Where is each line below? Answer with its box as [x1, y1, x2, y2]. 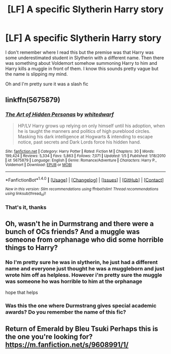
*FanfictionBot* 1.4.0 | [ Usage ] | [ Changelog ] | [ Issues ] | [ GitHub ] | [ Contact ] [5, 176, 164, 183]
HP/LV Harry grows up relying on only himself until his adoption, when [17, 123, 165, 129]
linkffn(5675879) [5, 96, 61, 104]
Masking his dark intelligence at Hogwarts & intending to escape [17, 133, 153, 139]
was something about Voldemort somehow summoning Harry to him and [5, 60, 158, 66]
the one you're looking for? [5, 332, 93, 341]
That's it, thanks [5, 203, 47, 210]
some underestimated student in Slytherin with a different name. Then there [5, 55, 164, 61]
